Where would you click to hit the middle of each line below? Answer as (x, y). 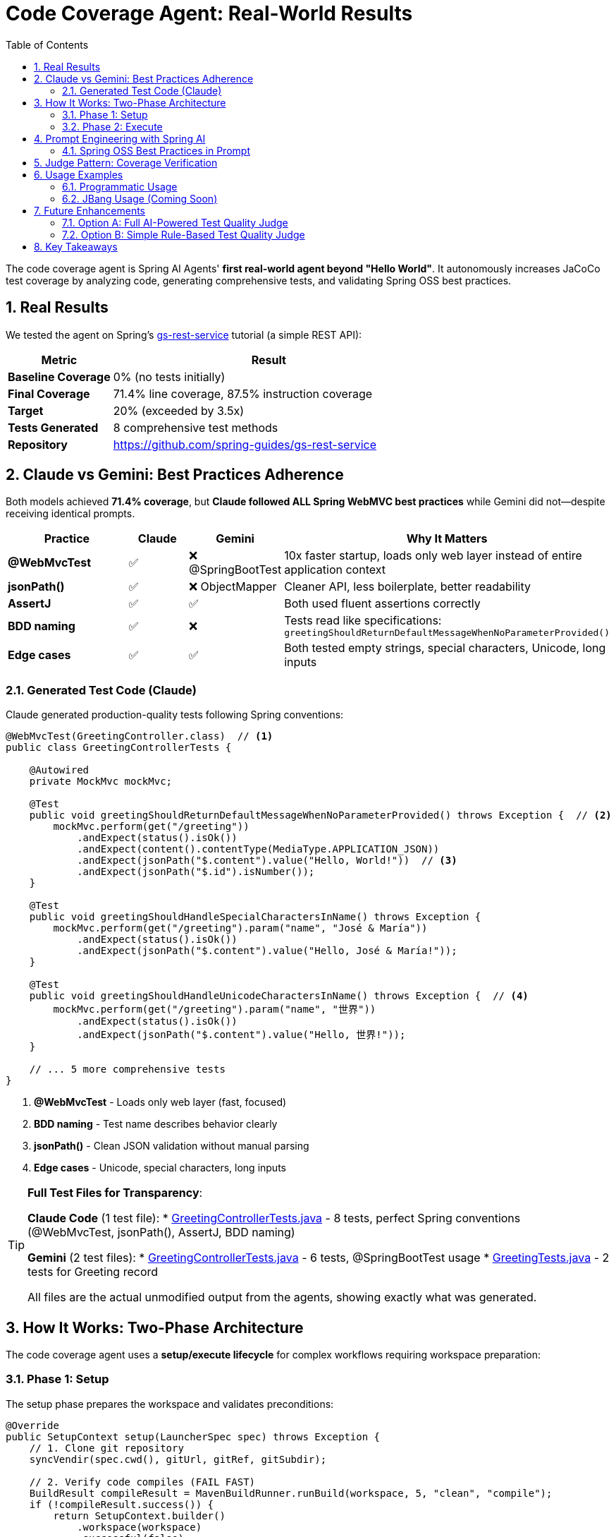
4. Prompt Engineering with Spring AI (120, 138)
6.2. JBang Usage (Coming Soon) (140, 198)
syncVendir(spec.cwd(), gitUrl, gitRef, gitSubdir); (178, 1459)
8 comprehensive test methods (196, 427)
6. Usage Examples (79, 174)
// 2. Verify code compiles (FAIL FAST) (142, 1482)
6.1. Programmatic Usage (120, 186)
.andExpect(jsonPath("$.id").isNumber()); (196, 872)
